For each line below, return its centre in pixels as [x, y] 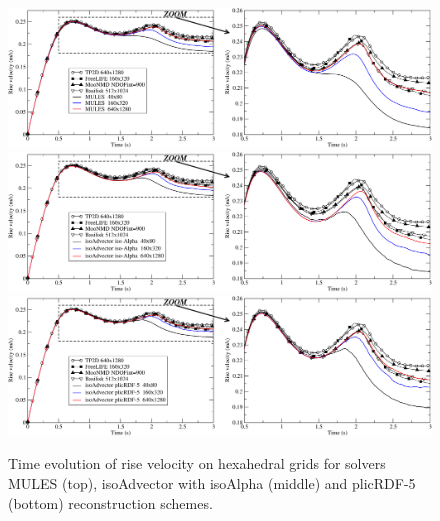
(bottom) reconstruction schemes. [110, 502]
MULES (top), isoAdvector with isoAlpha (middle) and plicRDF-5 [212, 482]
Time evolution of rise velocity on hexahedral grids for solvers [197, 463]
